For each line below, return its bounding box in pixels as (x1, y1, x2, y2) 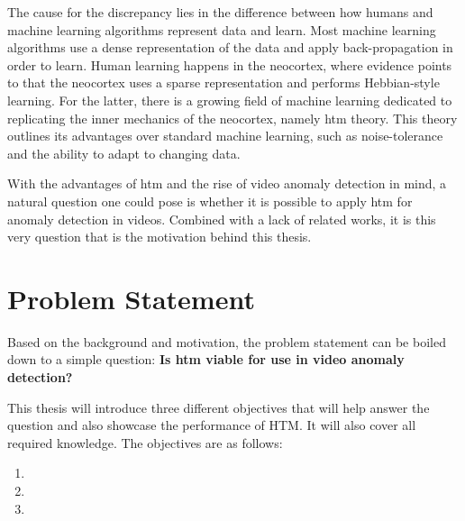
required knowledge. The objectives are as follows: (7, 433, 283, 452)
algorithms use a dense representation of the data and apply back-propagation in (7, 38, 453, 57)
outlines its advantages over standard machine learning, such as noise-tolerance (7, 126, 443, 145)
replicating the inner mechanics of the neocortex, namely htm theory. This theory (7, 108, 458, 127)
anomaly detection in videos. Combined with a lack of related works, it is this (7, 209, 436, 228)
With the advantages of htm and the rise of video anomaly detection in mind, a (7, 174, 447, 193)
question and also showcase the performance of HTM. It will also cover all (7, 416, 416, 434)
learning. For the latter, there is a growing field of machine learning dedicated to (7, 90, 452, 109)
